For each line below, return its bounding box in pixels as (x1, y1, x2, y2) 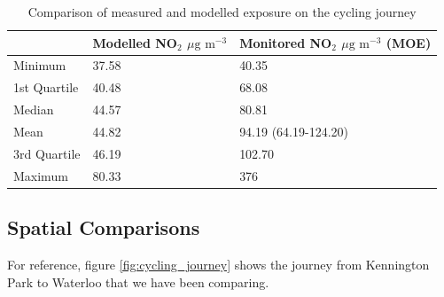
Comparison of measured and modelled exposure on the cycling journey (27, 3, 417, 20)
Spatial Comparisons (7, 214, 200, 241)
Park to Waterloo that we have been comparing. (7, 272, 269, 291)
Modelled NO (92, 33, 177, 51)
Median (13, 100, 54, 119)
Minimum (13, 56, 66, 74)
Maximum (13, 166, 68, 184)
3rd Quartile (13, 144, 81, 162)
